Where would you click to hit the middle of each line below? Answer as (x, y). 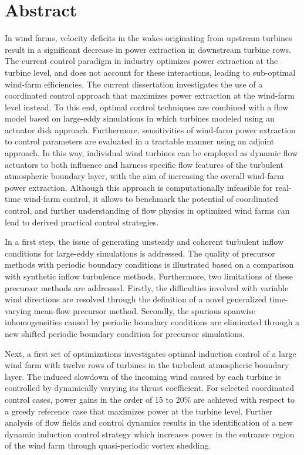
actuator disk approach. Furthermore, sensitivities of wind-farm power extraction (150, 129)
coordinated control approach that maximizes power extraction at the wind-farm (150, 95)
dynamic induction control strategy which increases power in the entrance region (150, 434)
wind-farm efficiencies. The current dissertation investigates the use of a (134, 84)
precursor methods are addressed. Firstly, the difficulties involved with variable (147, 287)
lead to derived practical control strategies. (82, 222)
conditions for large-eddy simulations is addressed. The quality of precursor (140, 253)
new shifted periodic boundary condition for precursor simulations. (125, 333)
